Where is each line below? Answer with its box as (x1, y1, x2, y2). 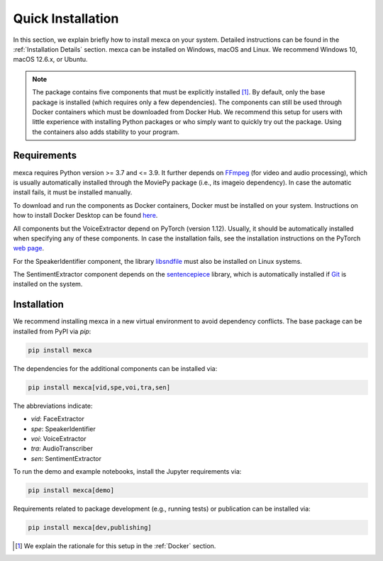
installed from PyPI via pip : (13, 327, 91, 335)
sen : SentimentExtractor (30, 454, 102, 462)
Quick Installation (13, 11, 119, 26)
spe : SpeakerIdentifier (30, 424, 96, 433)
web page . (13, 244, 45, 252)
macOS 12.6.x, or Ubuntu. (13, 55, 88, 64)
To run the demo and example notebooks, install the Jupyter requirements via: (13, 467, 242, 476)
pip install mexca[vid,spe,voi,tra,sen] (28, 383, 170, 391)
